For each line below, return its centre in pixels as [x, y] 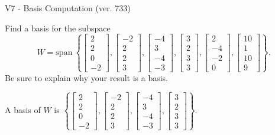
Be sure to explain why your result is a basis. [87, 77]
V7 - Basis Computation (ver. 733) [68, 8]
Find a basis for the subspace [58, 28]
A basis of [23, 110]
